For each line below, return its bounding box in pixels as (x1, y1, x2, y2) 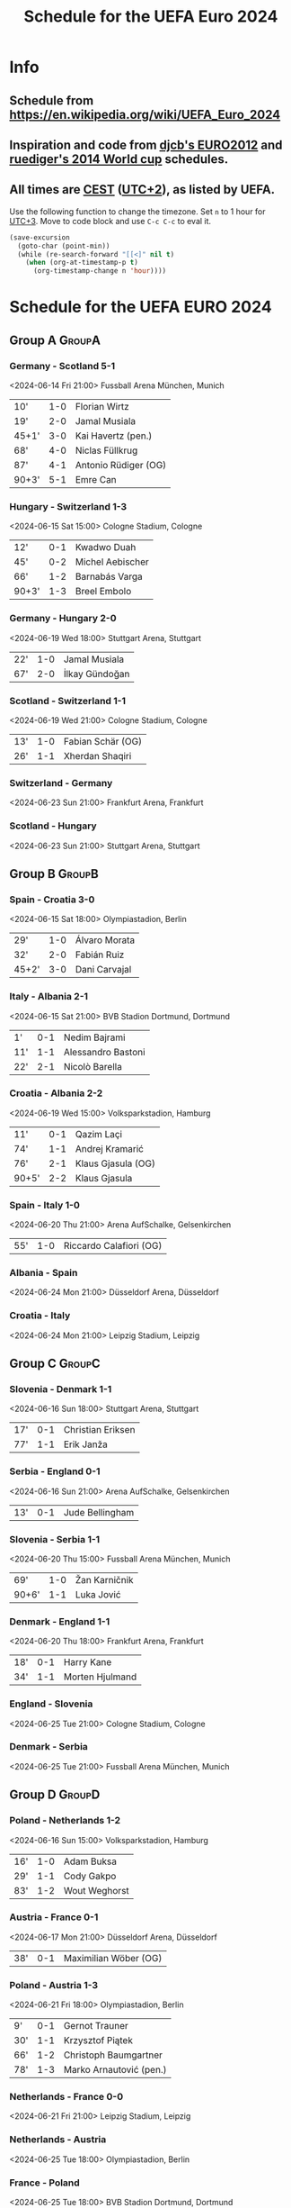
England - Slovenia (9, 1697, 93, 1710)
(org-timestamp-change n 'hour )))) (32, 267, 167, 276)
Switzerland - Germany (9, 776, 113, 789)
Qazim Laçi (75, 1127, 123, 1140)
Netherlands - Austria (9, 2133, 107, 2146)
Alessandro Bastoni (63, 1045, 145, 1058)
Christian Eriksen (63, 1424, 136, 1436)
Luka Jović (75, 1588, 121, 1600)
